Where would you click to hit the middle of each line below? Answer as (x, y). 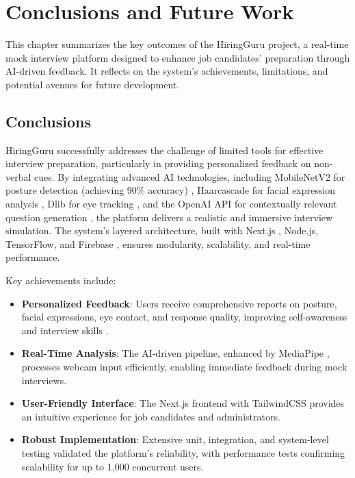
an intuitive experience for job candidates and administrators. (151, 416)
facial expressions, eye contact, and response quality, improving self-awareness (184, 317)
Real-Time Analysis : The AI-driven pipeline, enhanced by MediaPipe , (175, 353)
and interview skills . (65, 330)
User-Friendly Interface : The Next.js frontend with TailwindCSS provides (183, 403)
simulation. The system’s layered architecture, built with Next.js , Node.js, (162, 230)
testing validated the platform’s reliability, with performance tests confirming (183, 452)
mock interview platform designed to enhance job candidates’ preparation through (178, 57)
